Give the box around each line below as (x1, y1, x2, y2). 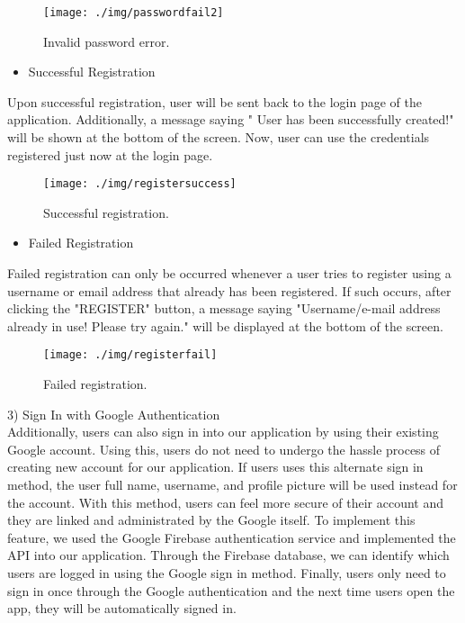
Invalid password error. (43, 32, 170, 50)
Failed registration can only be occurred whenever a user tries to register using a (7, 264, 452, 283)
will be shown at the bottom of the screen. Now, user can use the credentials (7, 128, 430, 147)
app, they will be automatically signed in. (7, 599, 237, 618)
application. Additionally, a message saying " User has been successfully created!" (7, 110, 454, 129)
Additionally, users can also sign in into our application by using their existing (7, 422, 439, 441)
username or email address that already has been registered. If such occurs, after (7, 281, 452, 300)
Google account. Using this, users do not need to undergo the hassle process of (7, 439, 441, 458)
